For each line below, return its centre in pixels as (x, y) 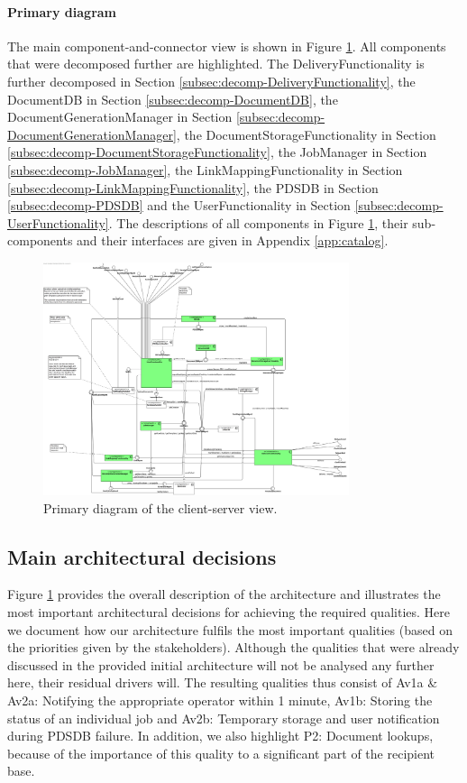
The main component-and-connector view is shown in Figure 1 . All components (227, 46)
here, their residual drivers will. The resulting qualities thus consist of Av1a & (223, 682)
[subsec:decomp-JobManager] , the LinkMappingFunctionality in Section (205, 169)
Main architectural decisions (142, 556)
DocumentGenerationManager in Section (120, 117)
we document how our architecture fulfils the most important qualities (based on (230, 629)
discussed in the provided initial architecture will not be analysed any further (221, 664)
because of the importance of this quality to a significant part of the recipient (221, 753)
